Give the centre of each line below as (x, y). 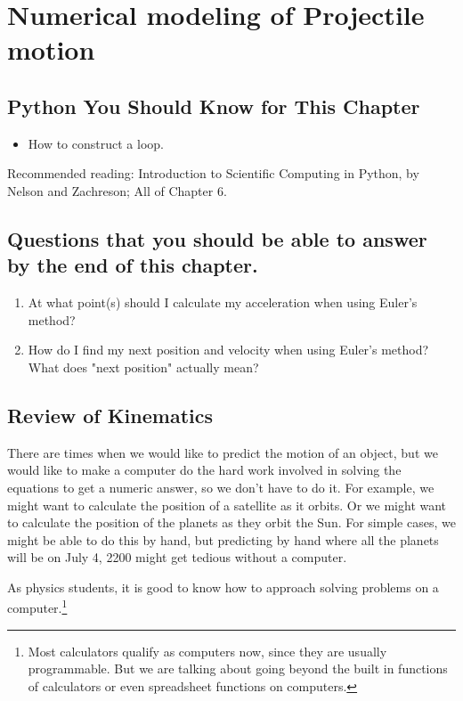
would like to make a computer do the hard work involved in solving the (204, 470)
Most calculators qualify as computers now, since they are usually (207, 651)
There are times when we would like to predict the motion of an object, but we (223, 452)
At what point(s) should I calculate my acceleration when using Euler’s (223, 302)
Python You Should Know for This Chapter (214, 106)
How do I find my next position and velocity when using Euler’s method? (228, 350)
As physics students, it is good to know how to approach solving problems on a (223, 587)
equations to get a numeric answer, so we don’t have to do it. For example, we (221, 487)
